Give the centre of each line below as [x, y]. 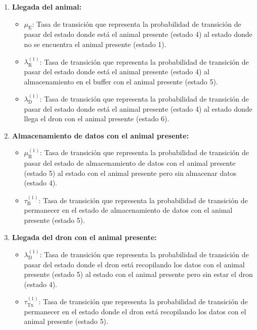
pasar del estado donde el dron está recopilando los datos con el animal [134, 264]
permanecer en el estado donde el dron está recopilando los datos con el [135, 311]
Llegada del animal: [47, 7]
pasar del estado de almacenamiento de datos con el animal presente [130, 163]
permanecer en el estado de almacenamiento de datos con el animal [128, 210]
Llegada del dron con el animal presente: [84, 237]
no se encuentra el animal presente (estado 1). [95, 44]
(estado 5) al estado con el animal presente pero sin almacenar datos [130, 173]
